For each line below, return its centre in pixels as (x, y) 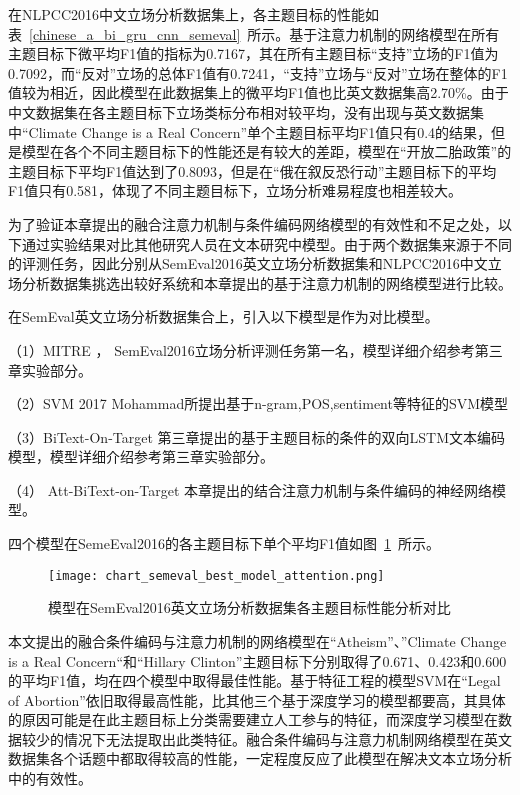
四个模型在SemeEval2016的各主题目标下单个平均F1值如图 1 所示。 (224, 543)
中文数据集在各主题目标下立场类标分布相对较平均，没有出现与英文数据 (239, 111)
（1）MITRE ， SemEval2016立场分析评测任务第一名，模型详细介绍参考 (241, 349)
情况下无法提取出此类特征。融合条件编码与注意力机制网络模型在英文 (287, 738)
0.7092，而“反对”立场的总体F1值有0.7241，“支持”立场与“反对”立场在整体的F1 (258, 72)
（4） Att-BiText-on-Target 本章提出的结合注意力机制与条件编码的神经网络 (250, 489)
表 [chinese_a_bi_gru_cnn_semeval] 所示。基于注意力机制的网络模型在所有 (254, 33)
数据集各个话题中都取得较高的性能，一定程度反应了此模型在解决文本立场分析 (260, 758)
